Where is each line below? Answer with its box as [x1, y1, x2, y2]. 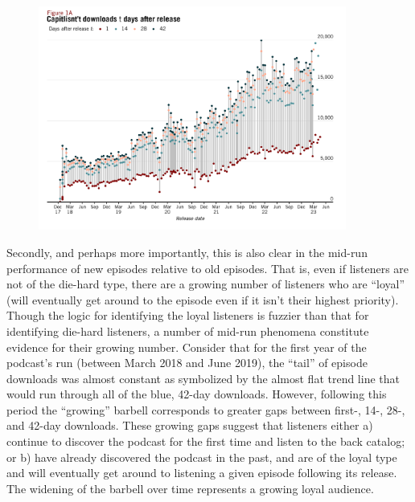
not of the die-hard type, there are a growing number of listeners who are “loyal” [6, 275, 405, 292]
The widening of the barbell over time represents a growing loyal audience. [6, 480, 374, 496]
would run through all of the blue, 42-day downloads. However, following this [6, 386, 387, 402]
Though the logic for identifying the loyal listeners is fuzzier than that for [6, 307, 369, 324]
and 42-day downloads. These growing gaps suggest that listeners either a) [6, 417, 373, 434]
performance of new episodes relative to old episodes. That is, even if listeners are [6, 259, 409, 276]
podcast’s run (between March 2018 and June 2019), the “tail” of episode [6, 354, 368, 371]
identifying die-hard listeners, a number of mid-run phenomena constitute [6, 322, 369, 339]
